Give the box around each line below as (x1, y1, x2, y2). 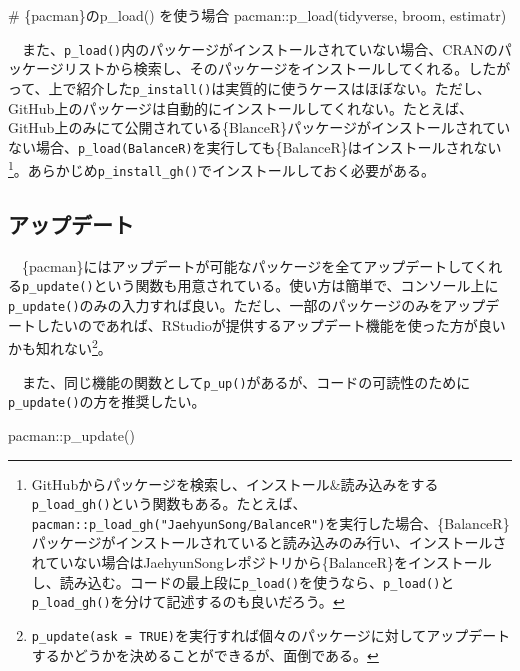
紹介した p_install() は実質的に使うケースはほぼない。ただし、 (76, 77, 491, 98)
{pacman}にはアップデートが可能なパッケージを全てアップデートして (21, 255, 475, 276)
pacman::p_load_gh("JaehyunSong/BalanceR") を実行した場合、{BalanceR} (31, 512, 510, 533)
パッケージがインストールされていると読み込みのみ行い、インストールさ (31, 532, 507, 553)
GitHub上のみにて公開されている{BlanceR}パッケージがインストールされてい (8, 117, 511, 138)
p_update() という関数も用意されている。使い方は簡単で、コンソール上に (22, 275, 499, 296)
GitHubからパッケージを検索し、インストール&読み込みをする (31, 473, 439, 494)
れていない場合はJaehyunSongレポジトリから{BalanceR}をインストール (31, 552, 492, 573)
